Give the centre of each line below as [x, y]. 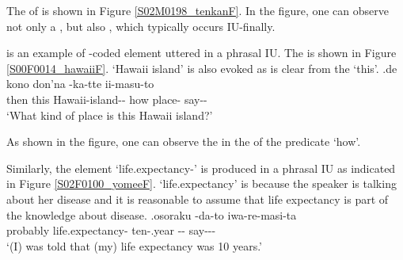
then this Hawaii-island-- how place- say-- [107, 99]
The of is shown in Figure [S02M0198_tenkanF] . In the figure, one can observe [198, 10]
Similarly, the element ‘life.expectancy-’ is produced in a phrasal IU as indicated [201, 168]
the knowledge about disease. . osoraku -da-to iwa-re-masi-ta [152, 214]
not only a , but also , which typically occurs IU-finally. [141, 26]
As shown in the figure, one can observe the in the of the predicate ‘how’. [184, 141]
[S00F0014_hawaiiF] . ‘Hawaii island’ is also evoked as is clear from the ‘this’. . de [202, 68]
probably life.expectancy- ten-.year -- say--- [111, 230]
